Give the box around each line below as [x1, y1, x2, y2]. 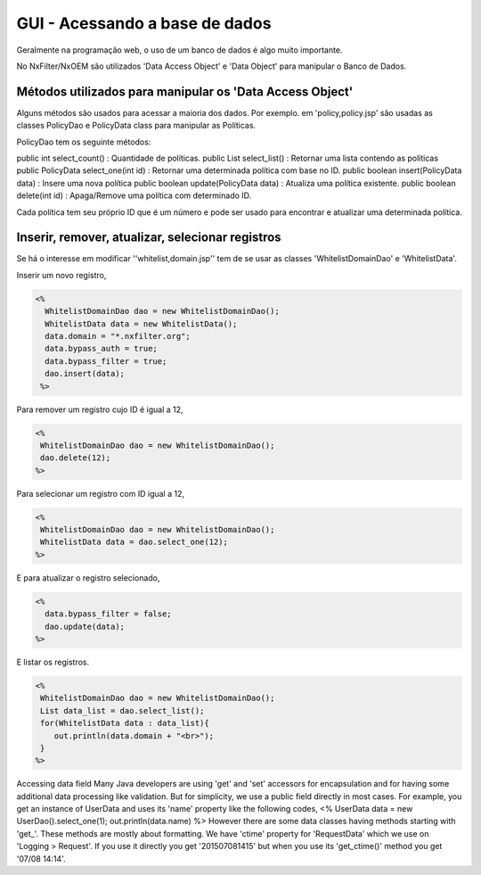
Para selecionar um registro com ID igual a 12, [16, 488, 184, 499]
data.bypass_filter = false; [45, 609, 173, 619]
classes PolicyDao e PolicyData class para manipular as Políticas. [16, 120, 257, 131]
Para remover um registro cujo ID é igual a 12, [16, 404, 183, 415]
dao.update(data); [45, 621, 125, 631]
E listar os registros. [16, 656, 89, 667]
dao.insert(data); [45, 368, 125, 379]
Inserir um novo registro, [16, 269, 107, 280]
